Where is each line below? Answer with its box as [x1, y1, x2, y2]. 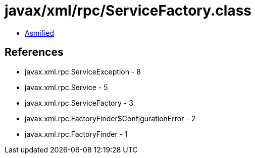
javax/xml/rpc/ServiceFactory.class [5, 2, 251, 19]
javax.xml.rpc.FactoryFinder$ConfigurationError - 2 [25, 114, 196, 123]
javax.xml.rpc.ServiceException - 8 [25, 67, 141, 76]
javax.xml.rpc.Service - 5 [25, 83, 108, 92]
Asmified [25, 28, 55, 37]
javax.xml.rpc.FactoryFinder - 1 [25, 129, 128, 138]
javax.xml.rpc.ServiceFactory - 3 [25, 98, 133, 107]
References [5, 46, 64, 59]
